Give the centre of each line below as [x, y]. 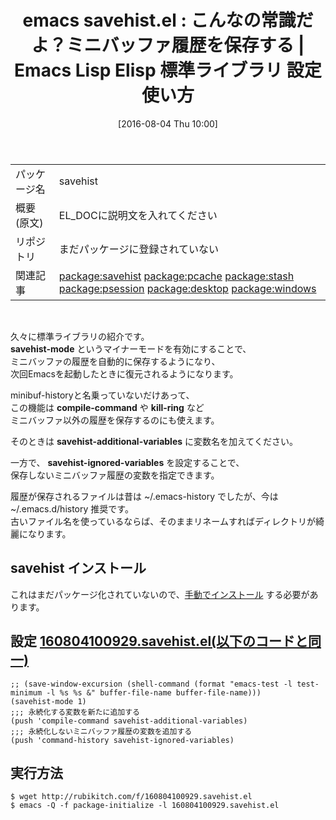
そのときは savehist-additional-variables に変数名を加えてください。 [154, 441]
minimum [26, 692]
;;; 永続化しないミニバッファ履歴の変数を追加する [101, 731]
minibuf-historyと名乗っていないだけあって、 [102, 395]
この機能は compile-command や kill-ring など [107, 407]
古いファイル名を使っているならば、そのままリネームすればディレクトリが [163, 521]
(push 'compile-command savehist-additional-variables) [129, 721]
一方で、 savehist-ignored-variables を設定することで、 [127, 462]
